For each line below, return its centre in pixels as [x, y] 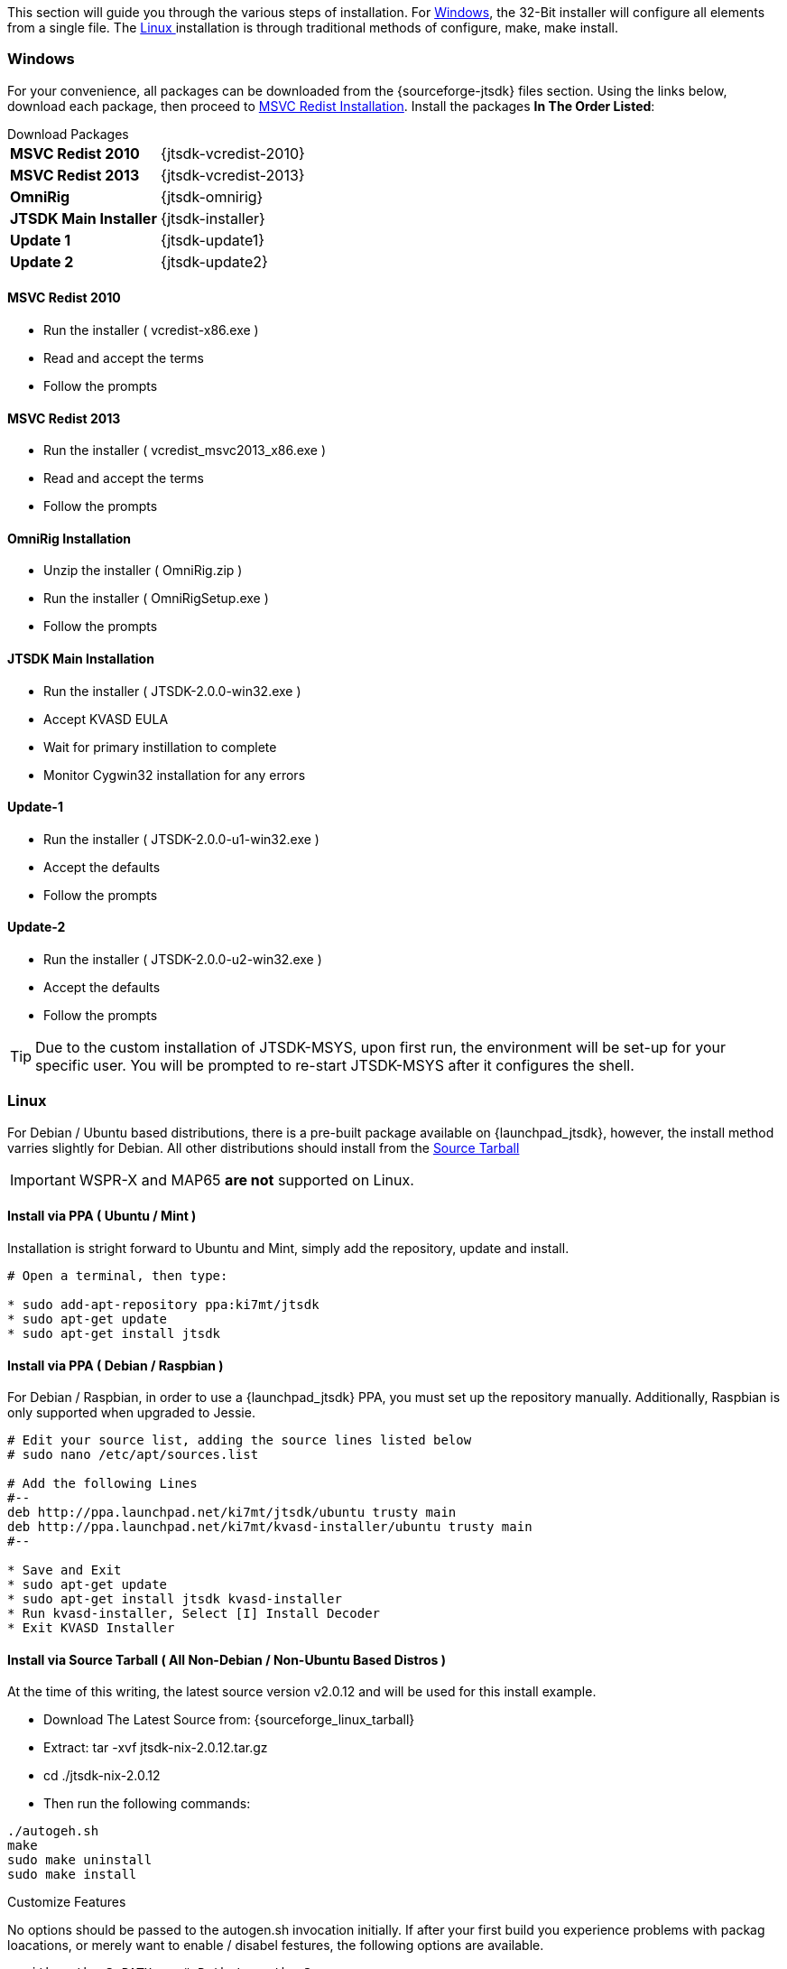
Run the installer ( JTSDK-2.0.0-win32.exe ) [172, 691]
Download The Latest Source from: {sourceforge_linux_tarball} [229, 1720]
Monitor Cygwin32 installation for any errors [175, 775]
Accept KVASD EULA [106, 719]
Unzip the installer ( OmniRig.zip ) [143, 571]
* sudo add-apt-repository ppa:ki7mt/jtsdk [163, 1305]
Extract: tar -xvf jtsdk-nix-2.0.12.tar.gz [156, 1748]
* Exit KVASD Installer [91, 1628]
